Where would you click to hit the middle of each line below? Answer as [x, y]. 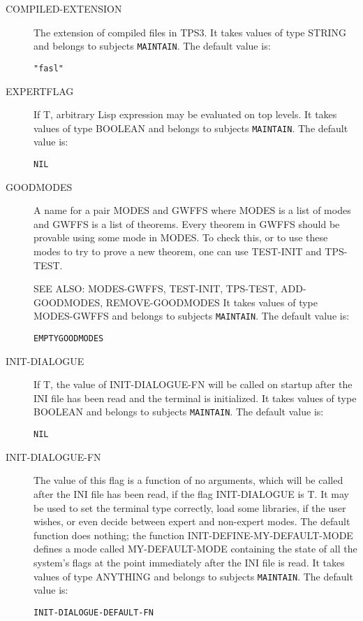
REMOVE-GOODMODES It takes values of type [212, 302]
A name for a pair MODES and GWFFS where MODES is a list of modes [192, 210]
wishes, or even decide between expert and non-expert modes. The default [192, 521]
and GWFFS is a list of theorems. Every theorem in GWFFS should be [187, 223]
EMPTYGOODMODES [69, 338]
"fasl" [49, 68]
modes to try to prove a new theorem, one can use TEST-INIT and [178, 251]
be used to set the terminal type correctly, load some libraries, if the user [190, 507]
